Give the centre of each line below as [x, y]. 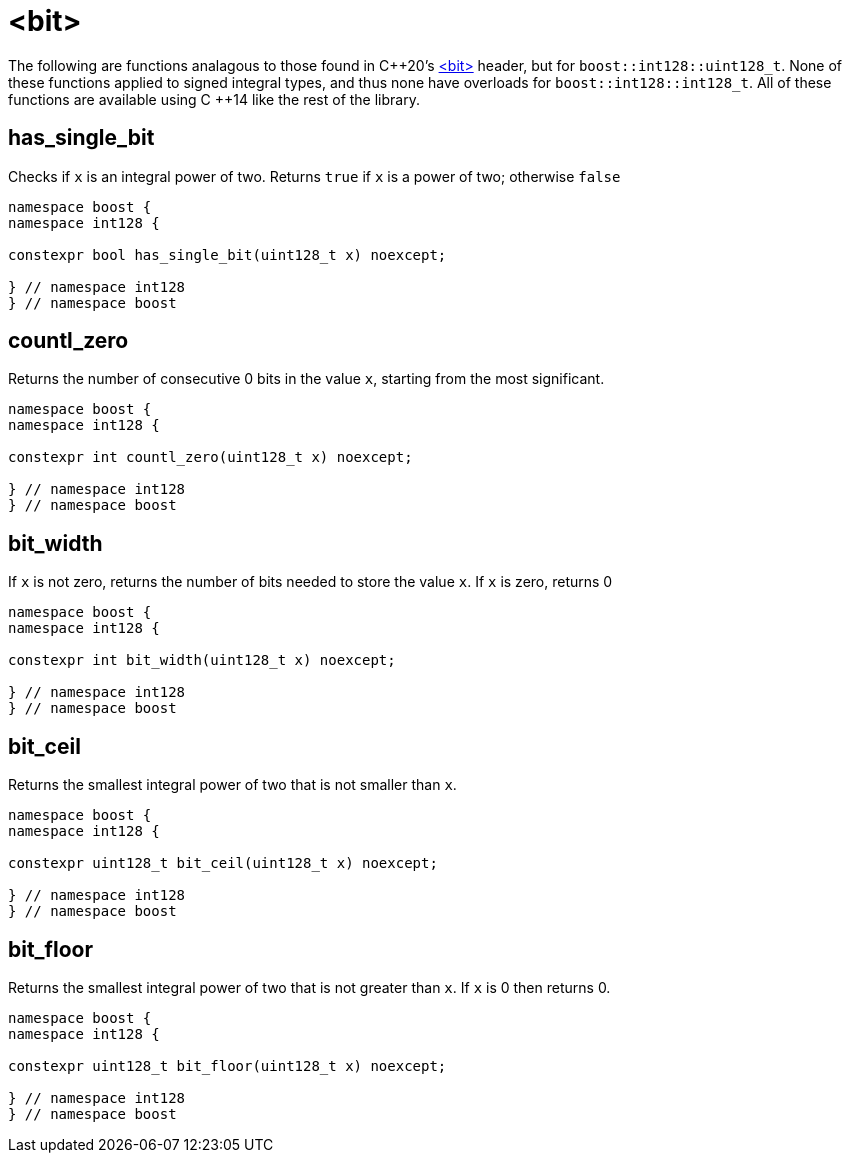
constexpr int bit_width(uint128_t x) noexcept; [202, 660]
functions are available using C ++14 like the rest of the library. [214, 99]
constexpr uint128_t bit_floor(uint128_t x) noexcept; [227, 1065]
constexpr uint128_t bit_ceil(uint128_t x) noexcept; [223, 863]
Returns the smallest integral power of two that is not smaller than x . [232, 785]
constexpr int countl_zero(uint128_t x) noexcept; [210, 457]
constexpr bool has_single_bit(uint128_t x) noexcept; [227, 254]
